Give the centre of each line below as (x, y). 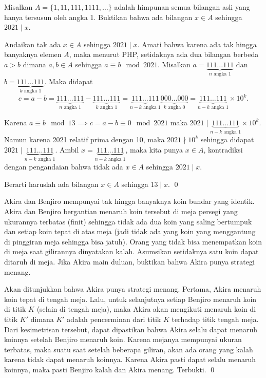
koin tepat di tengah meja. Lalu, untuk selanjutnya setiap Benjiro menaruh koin (130, 299)
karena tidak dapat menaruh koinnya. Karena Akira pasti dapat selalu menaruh (130, 359)
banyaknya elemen (33, 54)
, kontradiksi (223, 149)
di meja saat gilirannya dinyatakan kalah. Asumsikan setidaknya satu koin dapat (131, 251)
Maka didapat (71, 81)
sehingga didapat (227, 139)
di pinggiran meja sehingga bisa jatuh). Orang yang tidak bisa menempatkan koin (133, 241)
